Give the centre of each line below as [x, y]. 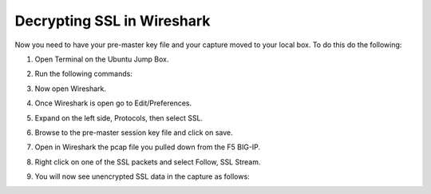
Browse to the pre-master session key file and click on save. [134, 133]
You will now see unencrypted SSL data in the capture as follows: [142, 176]
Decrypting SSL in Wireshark [113, 21]
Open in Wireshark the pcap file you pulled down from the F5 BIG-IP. [148, 147]
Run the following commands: [84, 74]
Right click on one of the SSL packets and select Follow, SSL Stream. [148, 162]
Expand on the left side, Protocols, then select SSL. [119, 118]
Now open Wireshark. [71, 89]
